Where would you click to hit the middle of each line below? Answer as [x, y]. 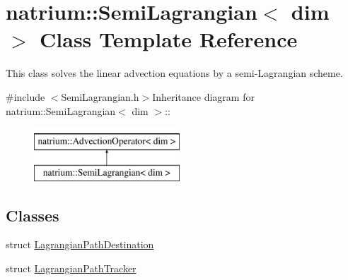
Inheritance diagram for [203, 96]
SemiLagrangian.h [100, 96]
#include [25, 96]
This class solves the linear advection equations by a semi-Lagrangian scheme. [174, 73]
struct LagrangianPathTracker [71, 268]
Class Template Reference [169, 39]
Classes [33, 215]
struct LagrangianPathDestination [80, 244]
